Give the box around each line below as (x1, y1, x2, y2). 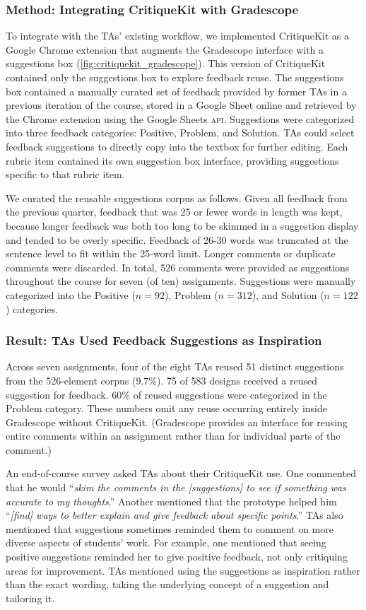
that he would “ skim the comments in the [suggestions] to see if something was (6, 480, 346, 495)
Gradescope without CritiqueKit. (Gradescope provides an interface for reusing (6, 414, 348, 429)
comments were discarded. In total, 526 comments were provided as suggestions (6, 259, 350, 274)
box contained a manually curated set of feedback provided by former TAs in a (6, 83, 347, 98)
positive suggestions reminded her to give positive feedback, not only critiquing (6, 549, 348, 564)
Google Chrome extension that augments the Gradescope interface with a (6, 42, 324, 57)
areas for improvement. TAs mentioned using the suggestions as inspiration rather (6, 563, 360, 577)
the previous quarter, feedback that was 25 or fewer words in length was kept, (6, 204, 343, 219)
